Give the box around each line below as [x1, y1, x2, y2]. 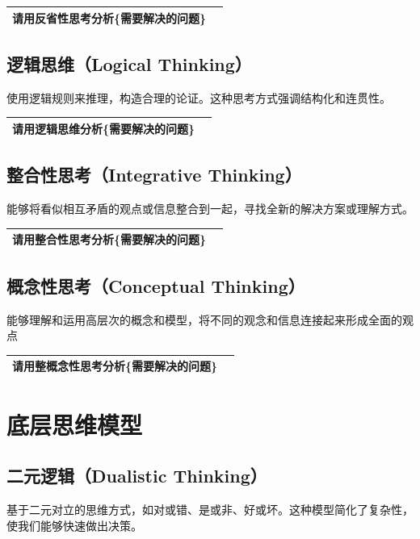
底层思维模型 [6, 407, 143, 441]
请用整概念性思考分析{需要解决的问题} [12, 357, 218, 374]
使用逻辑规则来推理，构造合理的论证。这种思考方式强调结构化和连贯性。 [6, 89, 391, 106]
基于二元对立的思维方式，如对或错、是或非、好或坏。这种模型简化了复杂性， [6, 500, 414, 517]
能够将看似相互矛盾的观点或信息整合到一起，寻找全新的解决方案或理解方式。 [6, 200, 414, 217]
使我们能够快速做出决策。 [6, 516, 142, 533]
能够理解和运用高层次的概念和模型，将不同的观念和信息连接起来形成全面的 [6, 311, 402, 328]
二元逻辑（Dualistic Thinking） [6, 463, 267, 488]
